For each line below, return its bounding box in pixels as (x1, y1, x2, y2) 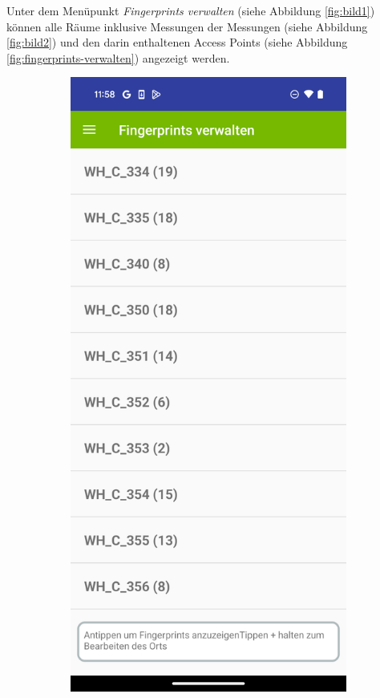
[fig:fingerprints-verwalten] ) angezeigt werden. (6, 49, 230, 66)
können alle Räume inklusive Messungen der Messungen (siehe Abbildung (6, 18, 368, 34)
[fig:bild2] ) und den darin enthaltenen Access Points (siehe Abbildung (6, 34, 348, 51)
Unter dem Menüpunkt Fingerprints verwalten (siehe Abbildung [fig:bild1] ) (6, 2, 375, 18)
